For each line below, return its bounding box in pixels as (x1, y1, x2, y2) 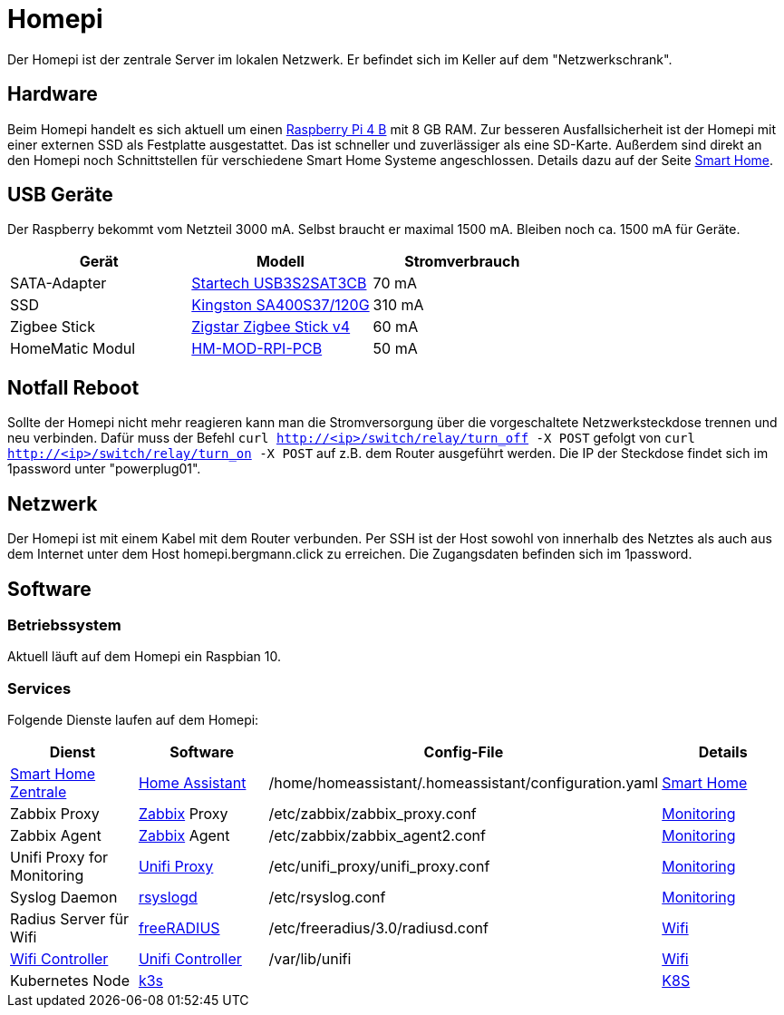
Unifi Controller (138, 950, 242, 969)
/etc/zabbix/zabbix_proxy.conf (268, 805, 477, 824)
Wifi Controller (10, 950, 109, 969)
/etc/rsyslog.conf (268, 888, 386, 907)
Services (7, 678, 72, 698)
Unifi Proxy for (10, 848, 109, 867)
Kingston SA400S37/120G (191, 296, 370, 315)
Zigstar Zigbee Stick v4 (191, 317, 351, 337)
